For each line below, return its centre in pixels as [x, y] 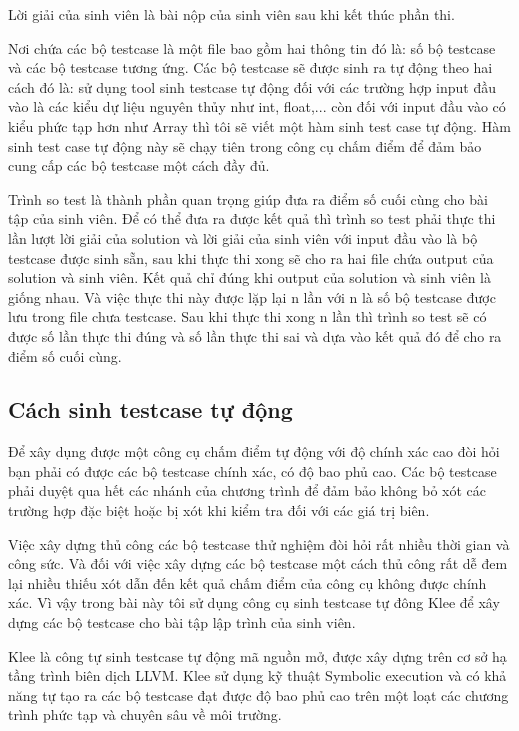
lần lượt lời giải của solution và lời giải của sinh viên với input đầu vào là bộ [243, 237]
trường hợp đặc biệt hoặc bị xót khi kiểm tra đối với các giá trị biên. [219, 510]
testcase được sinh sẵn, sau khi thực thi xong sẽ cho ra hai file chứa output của [251, 257]
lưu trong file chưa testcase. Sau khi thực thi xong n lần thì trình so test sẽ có [247, 316]
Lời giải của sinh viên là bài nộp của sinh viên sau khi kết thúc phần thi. [231, 14]
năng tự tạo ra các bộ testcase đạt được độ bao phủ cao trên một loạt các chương [258, 694]
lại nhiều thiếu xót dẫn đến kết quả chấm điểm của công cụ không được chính [247, 582]
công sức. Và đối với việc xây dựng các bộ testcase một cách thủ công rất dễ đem [258, 563]
